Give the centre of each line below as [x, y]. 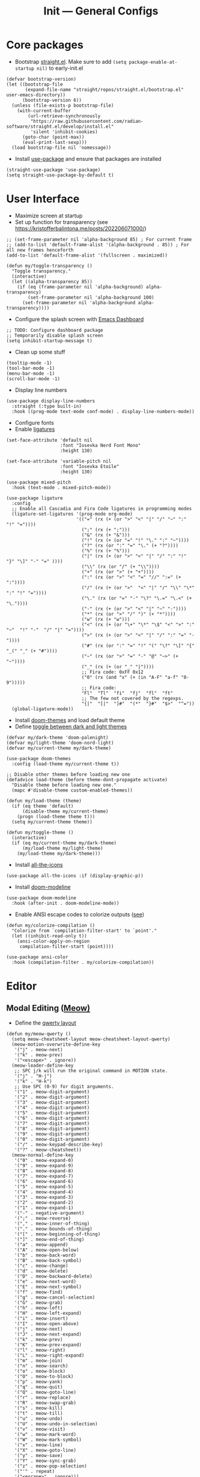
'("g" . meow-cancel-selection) [55, 1297]
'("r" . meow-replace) [42, 1397]
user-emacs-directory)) [36, 95]
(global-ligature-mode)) [43, 709]
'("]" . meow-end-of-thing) [49, 1239]
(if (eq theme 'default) [43, 806]
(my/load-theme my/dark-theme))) [59, 854]
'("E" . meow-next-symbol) [48, 1287]
